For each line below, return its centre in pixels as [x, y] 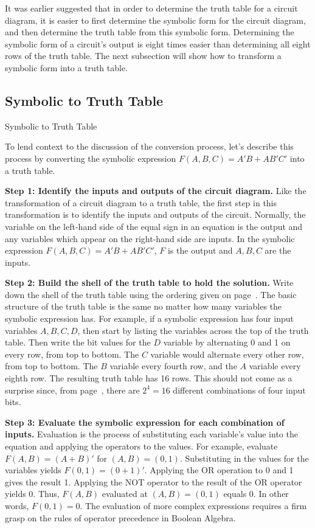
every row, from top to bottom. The [72, 354]
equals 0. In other [256, 494]
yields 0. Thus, [32, 494]
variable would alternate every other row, [227, 354]
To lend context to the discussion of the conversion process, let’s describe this [149, 146]
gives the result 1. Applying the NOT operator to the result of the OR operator [154, 481]
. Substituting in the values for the [244, 458]
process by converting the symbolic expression [91, 158]
